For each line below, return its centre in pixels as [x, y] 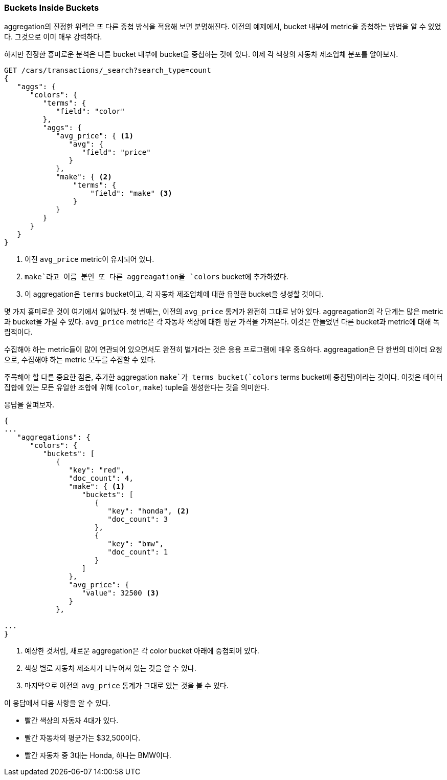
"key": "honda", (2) [149, 511]
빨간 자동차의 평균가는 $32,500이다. [83, 738]
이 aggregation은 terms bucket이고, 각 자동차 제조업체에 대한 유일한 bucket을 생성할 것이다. [174, 294]
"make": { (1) [97, 487]
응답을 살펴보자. [29, 405]
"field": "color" [91, 111]
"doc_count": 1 [138, 552]
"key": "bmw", [136, 544]
